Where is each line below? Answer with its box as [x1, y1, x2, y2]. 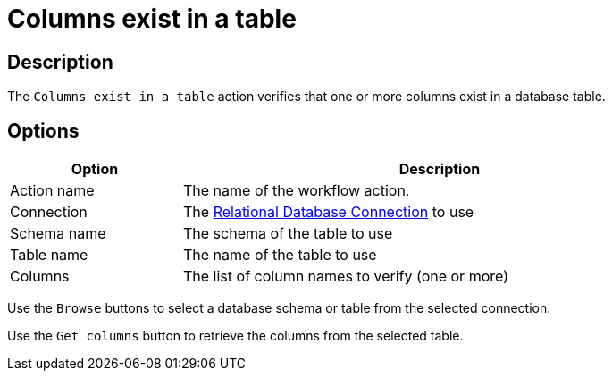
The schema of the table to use [183, 224, 393, 243]
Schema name [10, 224, 106, 243]
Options [7, 119, 80, 142]
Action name [10, 181, 95, 200]
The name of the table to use [183, 246, 377, 265]
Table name [10, 246, 88, 265]
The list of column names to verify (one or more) [183, 267, 508, 286]
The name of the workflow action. [183, 181, 410, 200]
